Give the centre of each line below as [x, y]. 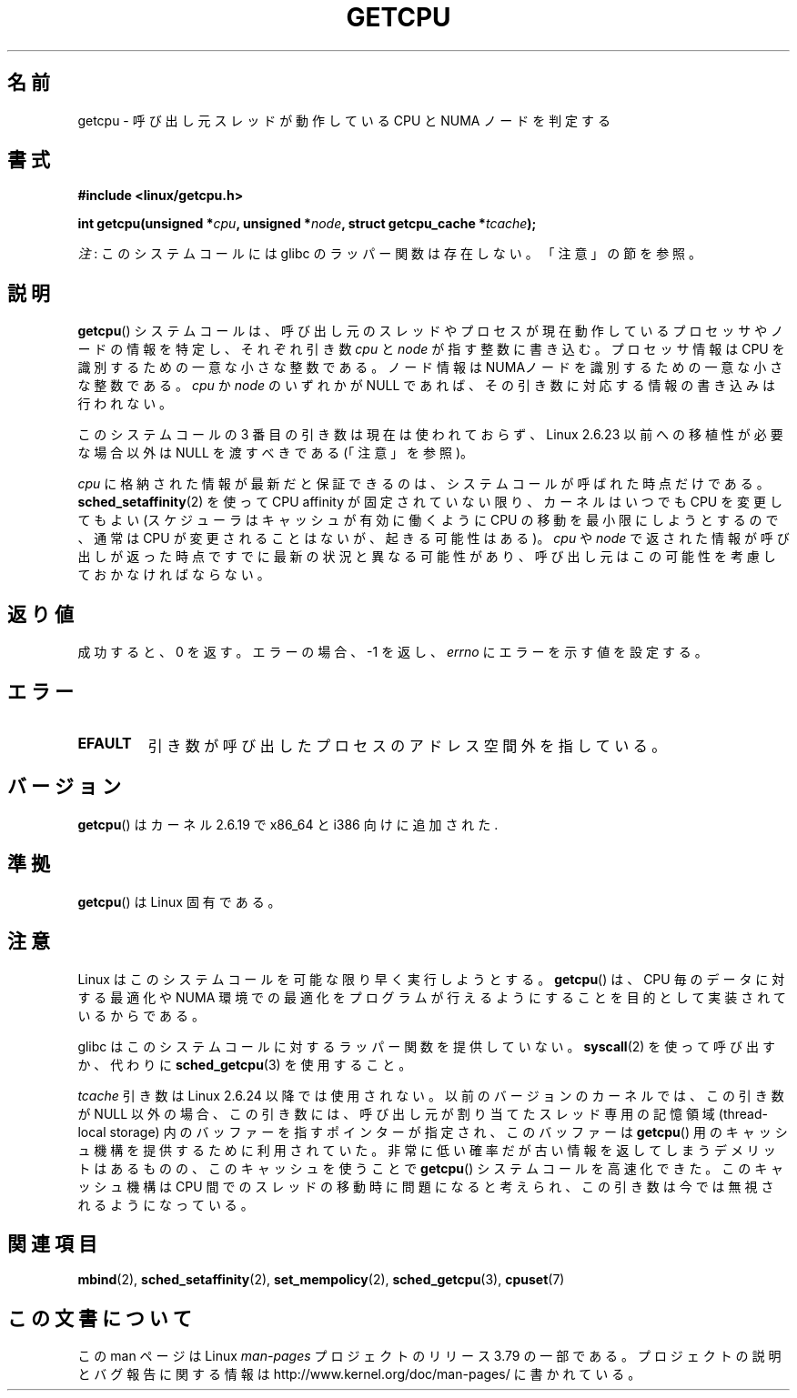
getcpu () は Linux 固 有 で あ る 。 [179, 901]
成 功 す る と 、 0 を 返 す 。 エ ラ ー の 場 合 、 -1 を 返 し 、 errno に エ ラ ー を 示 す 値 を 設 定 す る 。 [393, 652]
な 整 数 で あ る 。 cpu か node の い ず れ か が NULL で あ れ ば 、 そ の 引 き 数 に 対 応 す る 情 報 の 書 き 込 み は [426, 386]
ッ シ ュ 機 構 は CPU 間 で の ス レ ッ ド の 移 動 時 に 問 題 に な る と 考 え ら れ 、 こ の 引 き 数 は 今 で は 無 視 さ [426, 1186]
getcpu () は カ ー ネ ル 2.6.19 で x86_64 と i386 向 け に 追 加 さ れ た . [288, 824]
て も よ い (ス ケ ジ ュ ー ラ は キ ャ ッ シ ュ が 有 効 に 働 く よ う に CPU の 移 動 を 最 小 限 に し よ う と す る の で [428, 520]
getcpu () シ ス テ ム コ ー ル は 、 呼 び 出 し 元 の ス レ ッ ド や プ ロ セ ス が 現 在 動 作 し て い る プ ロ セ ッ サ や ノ [431, 331]
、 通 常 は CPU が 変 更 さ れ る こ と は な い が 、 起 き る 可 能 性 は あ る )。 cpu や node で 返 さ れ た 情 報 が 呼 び [434, 538]
